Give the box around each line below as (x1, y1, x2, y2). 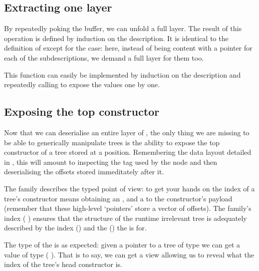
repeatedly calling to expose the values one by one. (4, 79, 160, 90)
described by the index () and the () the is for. (4, 222, 147, 233)
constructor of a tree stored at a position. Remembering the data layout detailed (4, 147, 251, 157)
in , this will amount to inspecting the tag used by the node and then (4, 156, 217, 167)
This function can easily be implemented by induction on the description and (4, 69, 241, 80)
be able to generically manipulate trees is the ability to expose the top (4, 137, 220, 147)
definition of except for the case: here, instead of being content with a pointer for (4, 43, 252, 53)
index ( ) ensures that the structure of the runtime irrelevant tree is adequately (4, 212, 247, 223)
